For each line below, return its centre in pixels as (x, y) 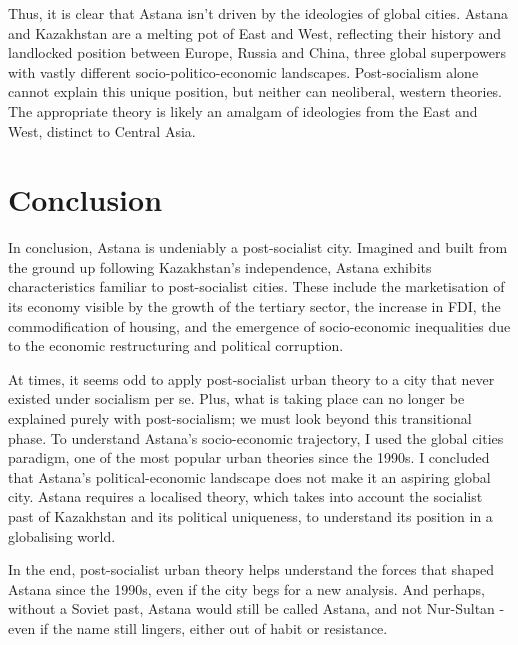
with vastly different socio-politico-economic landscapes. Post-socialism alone (243, 71)
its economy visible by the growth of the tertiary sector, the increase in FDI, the (254, 306)
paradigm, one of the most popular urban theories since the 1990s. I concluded (249, 457)
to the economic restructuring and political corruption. (176, 345)
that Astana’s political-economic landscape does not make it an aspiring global (249, 476)
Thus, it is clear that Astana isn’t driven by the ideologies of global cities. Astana (258, 13)
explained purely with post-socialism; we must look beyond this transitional (240, 418)
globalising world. (62, 535)
